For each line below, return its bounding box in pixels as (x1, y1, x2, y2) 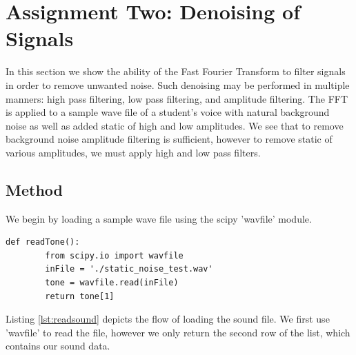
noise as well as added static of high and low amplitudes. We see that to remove (6, 118, 344, 132)
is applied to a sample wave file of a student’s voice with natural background (6, 105, 330, 119)
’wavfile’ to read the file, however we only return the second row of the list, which (6, 325, 350, 339)
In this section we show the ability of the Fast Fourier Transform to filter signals (6, 64, 346, 79)
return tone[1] (45, 291, 115, 301)
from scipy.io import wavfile (45, 250, 184, 261)
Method (6, 179, 63, 200)
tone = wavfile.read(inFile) (45, 278, 179, 288)
